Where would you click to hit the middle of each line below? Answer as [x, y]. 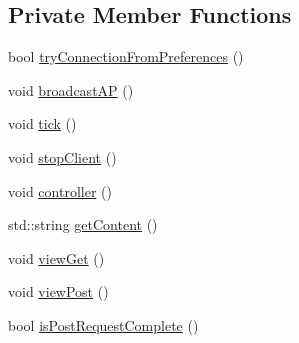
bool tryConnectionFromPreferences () [126, 56]
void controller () [60, 190]
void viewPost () [58, 291]
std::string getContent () [83, 224]
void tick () [42, 123]
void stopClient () [62, 156]
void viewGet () [56, 257]
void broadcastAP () [71, 89]
